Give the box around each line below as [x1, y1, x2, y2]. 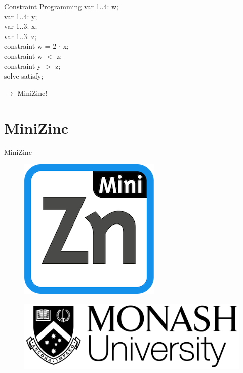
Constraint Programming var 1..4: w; [4, 1, 119, 11]
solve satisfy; [4, 70, 44, 81]
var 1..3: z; [4, 30, 37, 41]
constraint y [4, 60, 42, 71]
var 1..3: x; [4, 21, 37, 31]
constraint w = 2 [4, 41, 57, 51]
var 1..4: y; [4, 11, 37, 21]
